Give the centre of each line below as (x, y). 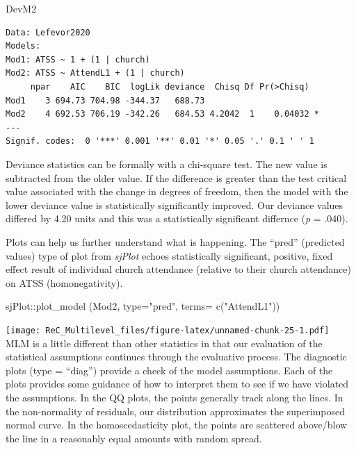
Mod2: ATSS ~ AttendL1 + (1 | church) (95, 73)
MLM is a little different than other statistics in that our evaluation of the (164, 343)
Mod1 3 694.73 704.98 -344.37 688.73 (105, 100)
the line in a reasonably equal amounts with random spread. (134, 438)
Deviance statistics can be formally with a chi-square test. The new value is (167, 164)
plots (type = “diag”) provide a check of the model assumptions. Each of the (169, 370)
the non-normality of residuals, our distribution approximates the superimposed (176, 411)
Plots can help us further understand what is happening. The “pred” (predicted (175, 241)
